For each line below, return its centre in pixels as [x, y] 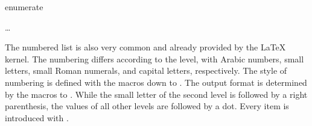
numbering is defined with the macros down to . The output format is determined [156, 82]
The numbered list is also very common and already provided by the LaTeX [145, 47]
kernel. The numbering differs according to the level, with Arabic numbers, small [154, 58]
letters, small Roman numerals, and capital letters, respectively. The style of [146, 70]
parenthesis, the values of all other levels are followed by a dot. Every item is [147, 106]
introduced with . [37, 117]
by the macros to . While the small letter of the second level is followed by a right [156, 94]
